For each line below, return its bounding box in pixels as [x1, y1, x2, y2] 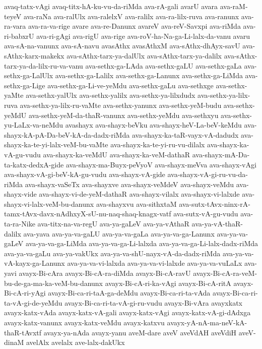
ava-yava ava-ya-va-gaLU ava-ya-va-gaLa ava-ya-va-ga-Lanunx [23, 228, 215, 239]
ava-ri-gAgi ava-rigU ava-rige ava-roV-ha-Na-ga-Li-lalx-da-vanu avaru [36, 30, 250, 41]
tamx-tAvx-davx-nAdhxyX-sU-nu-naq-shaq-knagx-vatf [4, 208, 171, 219]
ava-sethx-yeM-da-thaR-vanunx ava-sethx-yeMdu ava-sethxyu [28, 109, 219, 120]
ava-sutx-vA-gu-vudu [173, 208, 238, 219]
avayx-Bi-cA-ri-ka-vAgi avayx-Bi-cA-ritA [105, 277, 231, 288]
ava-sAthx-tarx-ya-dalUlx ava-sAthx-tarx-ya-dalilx [67, 50, 222, 61]
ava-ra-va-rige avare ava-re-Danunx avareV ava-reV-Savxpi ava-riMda [28, 21, 241, 31]
